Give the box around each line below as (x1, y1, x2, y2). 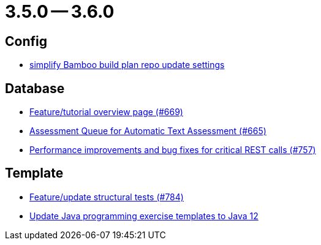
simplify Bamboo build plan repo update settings (29, 59, 225, 70)
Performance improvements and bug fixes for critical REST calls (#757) (29, 145, 316, 156)
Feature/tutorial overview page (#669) (29, 107, 183, 118)
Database (5, 80, 65, 96)
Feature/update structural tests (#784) (29, 191, 184, 202)
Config (5, 33, 47, 49)
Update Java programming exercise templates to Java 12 (29, 210, 259, 221)
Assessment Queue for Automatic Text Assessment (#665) (29, 126, 266, 137)
